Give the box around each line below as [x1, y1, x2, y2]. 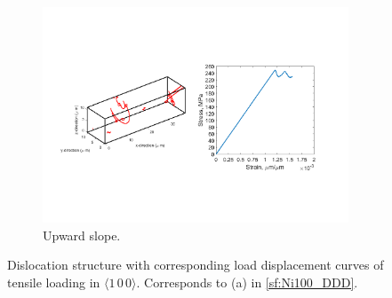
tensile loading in [7, 272, 100, 291]
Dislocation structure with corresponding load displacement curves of [7, 255, 384, 274]
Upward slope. [43, 225, 121, 244]
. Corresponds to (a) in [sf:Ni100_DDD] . [136, 272, 358, 291]
